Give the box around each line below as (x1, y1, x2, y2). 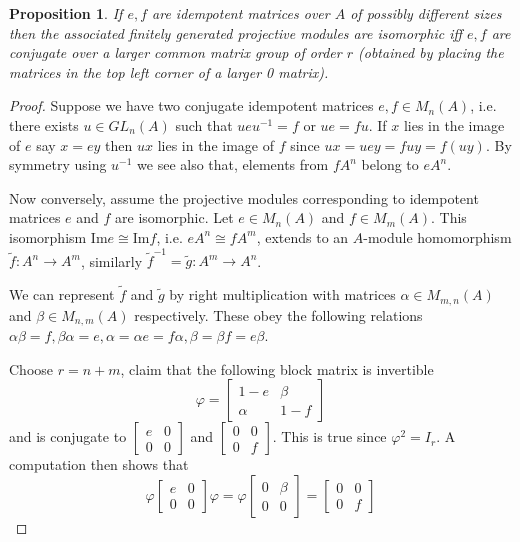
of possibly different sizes (350, 3, 502, 23)
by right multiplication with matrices (169, 284, 396, 305)
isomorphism (9, 226, 87, 247)
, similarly (80, 250, 143, 271)
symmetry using (9, 154, 107, 175)
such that (175, 114, 233, 135)
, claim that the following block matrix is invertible (120, 358, 434, 379)
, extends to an (256, 226, 349, 247)
